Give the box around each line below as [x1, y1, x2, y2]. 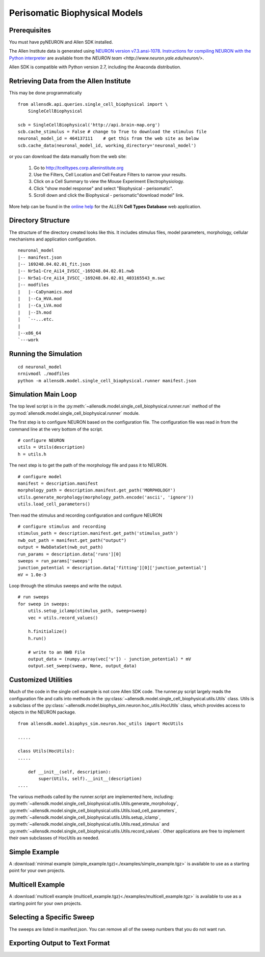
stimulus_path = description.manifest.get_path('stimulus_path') [18, 530, 179, 536]
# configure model [18, 474, 62, 479]
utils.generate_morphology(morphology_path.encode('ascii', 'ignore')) [18, 494, 194, 500]
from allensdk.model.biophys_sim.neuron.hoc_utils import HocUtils [18, 721, 184, 726]
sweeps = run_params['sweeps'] [18, 558, 93, 563]
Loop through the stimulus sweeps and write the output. [9, 583, 123, 589]
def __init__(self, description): [27, 769, 111, 774]
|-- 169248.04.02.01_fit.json [18, 261, 91, 267]
